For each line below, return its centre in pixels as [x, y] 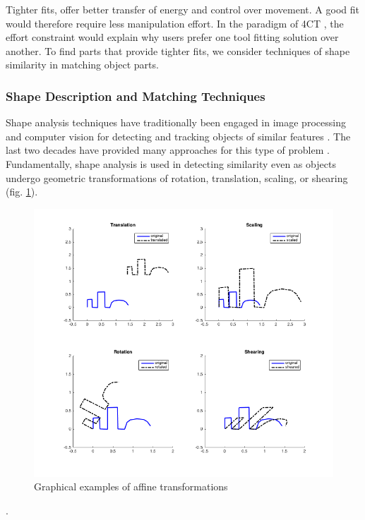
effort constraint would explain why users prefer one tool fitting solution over [172, 37]
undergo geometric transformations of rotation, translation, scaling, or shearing [177, 177]
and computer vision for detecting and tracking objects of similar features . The [178, 136]
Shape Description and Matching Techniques [136, 96]
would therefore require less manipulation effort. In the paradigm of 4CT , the [175, 23]
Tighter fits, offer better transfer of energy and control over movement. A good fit [182, 9]
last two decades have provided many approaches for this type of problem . [168, 150]
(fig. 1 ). [22, 192]
